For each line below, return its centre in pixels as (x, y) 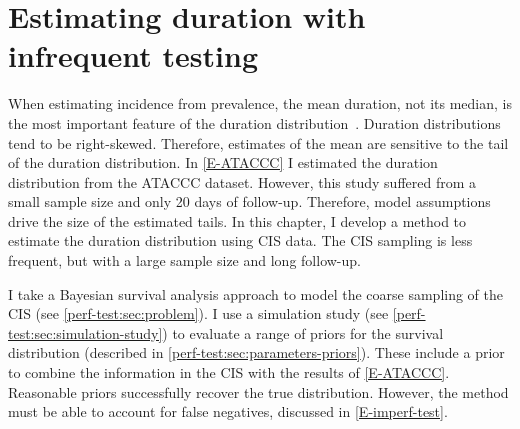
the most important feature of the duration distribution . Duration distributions (254, 122)
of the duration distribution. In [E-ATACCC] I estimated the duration (223, 162)
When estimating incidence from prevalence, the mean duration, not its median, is (260, 103)
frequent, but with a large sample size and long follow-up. (184, 260)
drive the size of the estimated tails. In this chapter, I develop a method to (237, 220)
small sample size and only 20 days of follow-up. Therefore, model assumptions (249, 201)
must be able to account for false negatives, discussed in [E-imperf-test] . (228, 411)
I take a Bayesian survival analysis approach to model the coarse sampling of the (256, 293)
